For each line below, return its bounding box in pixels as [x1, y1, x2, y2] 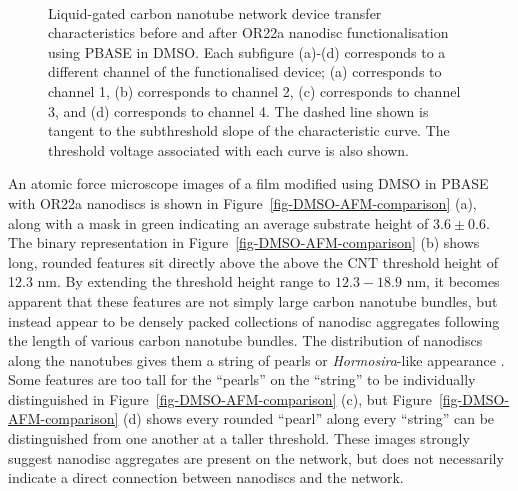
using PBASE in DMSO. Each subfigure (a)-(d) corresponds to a [48, 41, 446, 62]
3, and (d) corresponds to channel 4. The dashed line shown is [48, 100, 429, 121]
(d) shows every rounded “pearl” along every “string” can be [123, 408, 495, 429]
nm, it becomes [406, 271, 500, 292]
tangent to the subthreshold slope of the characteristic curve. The [48, 120, 450, 141]
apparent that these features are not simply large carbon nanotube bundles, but [8, 290, 498, 311]
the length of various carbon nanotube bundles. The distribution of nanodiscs [8, 330, 483, 351]
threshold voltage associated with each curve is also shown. [48, 139, 410, 160]
